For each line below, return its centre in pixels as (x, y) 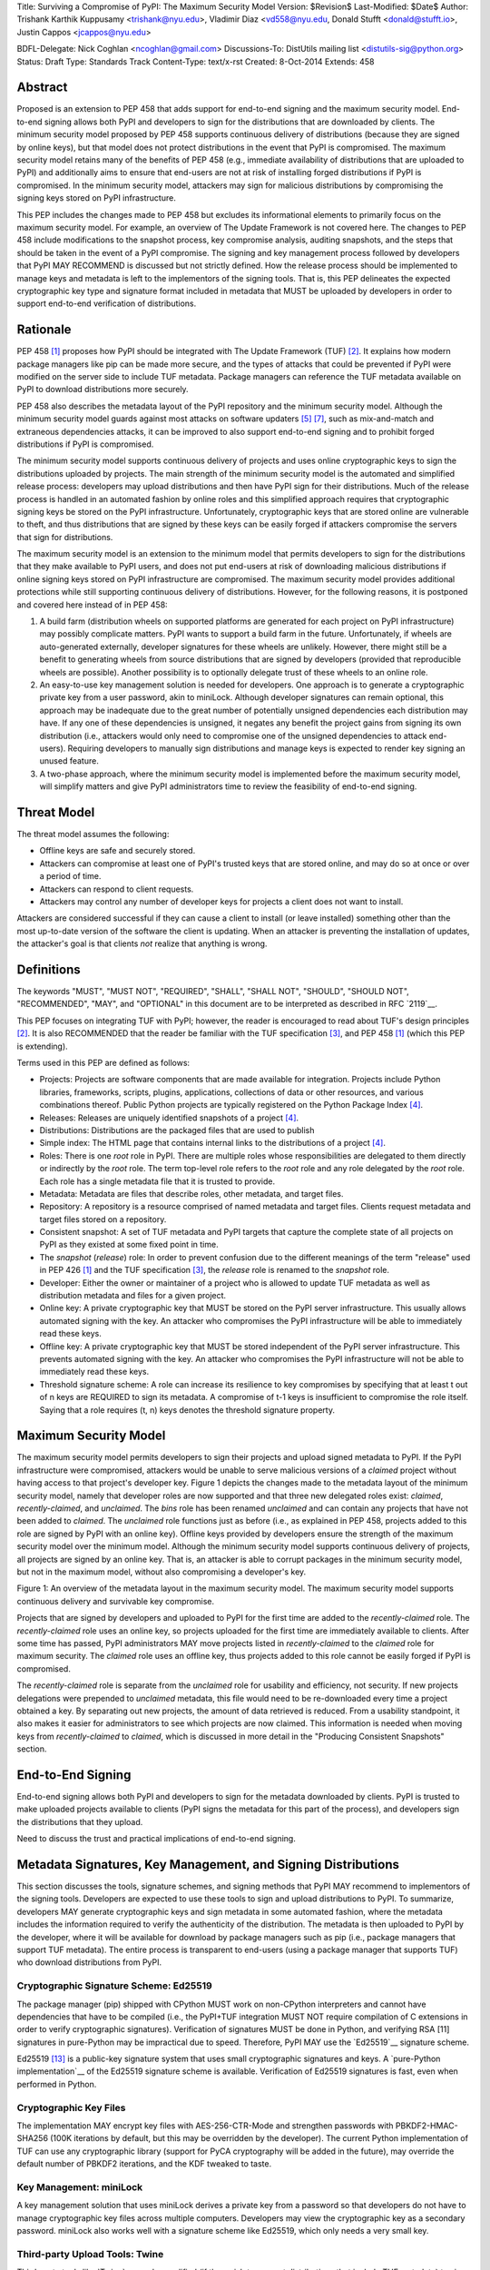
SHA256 (33, 2138)
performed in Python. (57, 2084)
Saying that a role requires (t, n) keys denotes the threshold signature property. (187, 1410)
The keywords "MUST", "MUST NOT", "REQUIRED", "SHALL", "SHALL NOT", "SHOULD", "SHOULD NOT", (213, 992)
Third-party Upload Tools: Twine (90, 2254)
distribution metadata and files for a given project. (133, 1296)
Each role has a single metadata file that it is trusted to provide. (157, 1181)
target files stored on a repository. (103, 1219)
